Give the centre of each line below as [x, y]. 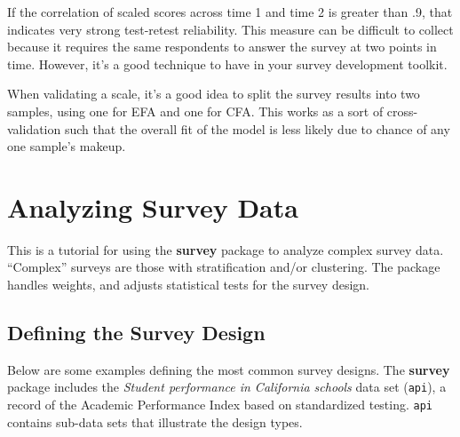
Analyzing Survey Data [153, 207]
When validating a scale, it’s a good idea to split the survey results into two [214, 94]
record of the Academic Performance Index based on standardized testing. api [220, 405]
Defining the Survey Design [136, 333]
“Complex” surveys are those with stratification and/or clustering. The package [224, 267]
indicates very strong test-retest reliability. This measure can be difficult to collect [230, 29]
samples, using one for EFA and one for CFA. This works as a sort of [195, 111]
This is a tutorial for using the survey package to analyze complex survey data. [226, 249]
